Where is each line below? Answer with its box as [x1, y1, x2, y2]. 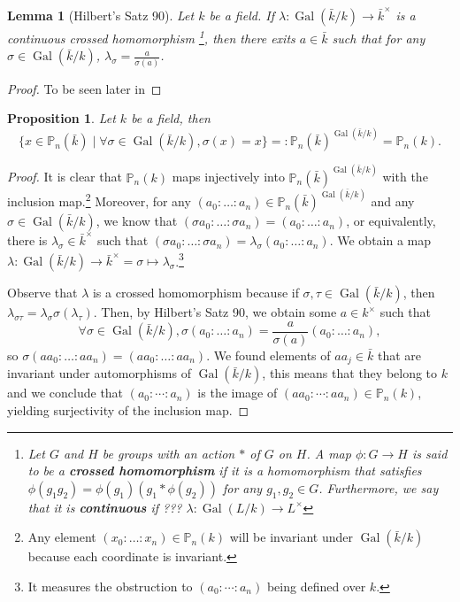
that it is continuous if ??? [27, 498, 182, 516]
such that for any [332, 28, 425, 47]
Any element [27, 528, 96, 546]
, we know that [96, 212, 178, 230]
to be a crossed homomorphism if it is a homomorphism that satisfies [27, 461, 422, 480]
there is [7, 231, 48, 250]
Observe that [7, 283, 78, 302]
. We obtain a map [329, 231, 432, 250]
